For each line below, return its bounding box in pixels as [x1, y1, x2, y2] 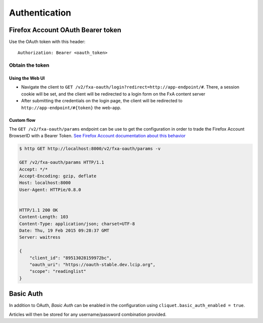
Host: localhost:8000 [19, 180, 71, 186]
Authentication [9, 7, 72, 18]
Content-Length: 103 [19, 214, 68, 220]
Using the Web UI [9, 76, 45, 81]
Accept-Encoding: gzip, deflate [19, 173, 97, 179]
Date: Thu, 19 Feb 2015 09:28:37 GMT [19, 228, 110, 233]
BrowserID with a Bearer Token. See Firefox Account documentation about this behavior [9, 133, 186, 139]
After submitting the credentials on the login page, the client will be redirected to [21, 98, 183, 104]
